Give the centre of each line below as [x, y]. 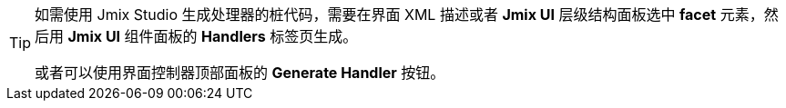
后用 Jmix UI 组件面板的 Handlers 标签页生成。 [196, 36]
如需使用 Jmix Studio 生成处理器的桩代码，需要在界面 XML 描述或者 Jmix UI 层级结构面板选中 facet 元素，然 [407, 15]
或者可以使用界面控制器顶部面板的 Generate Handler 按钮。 [240, 73]
